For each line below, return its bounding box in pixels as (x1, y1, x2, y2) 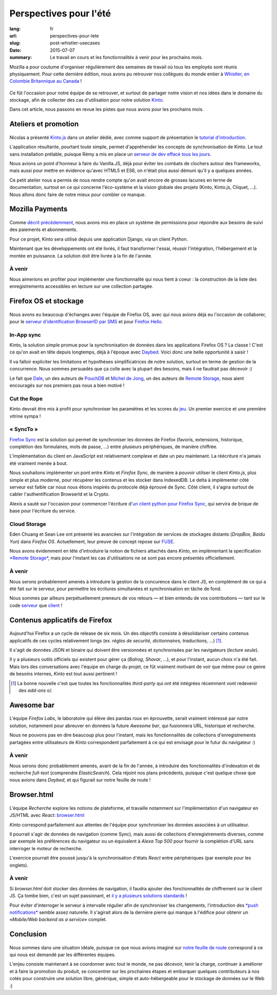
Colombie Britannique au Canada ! (9, 78, 82, 84)
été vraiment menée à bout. (9, 460, 68, 466)
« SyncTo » (9, 426, 38, 433)
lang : (9, 26, 21, 32)
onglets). (9, 862, 28, 868)
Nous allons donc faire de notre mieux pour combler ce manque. (9, 191, 146, 198)
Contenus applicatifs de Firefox (9, 616, 112, 625)
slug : (9, 40, 21, 46)
